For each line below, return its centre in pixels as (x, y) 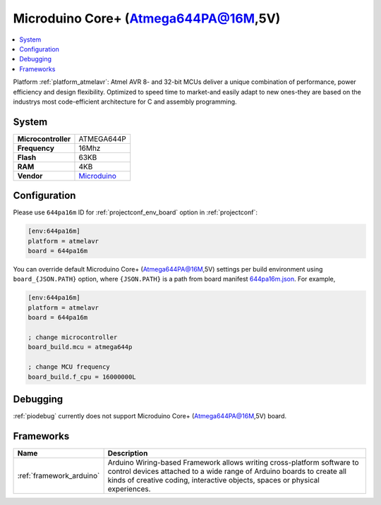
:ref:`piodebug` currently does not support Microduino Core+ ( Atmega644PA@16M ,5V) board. (150, 416)
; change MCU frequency (69, 367)
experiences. (129, 489)
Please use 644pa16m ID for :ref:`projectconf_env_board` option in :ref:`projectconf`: (135, 212)
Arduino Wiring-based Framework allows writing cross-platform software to (233, 462)
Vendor (30, 176)
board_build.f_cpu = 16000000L (82, 377)
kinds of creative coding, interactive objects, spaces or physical (214, 480)
